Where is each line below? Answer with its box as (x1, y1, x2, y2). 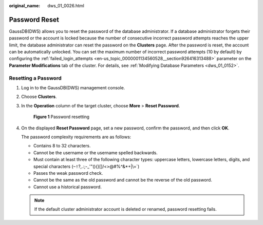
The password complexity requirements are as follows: (21, 134, 131, 140)
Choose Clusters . (21, 94, 57, 100)
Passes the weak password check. (33, 170, 103, 176)
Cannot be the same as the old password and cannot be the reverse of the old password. (33, 177, 212, 183)
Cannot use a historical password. (33, 184, 102, 190)
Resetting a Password (9, 75, 62, 82)
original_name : (9, 3, 40, 8)
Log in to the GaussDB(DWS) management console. (21, 85, 125, 90)
